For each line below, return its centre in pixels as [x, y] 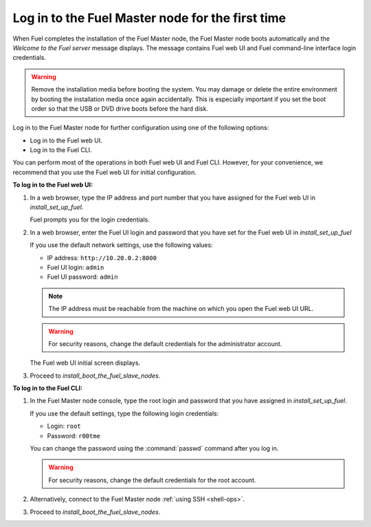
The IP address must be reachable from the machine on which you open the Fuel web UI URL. [181, 309]
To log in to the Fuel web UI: [53, 185]
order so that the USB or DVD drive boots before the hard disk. [120, 108]
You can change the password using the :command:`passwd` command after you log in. [154, 449]
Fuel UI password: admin [82, 277]
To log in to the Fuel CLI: [47, 388]
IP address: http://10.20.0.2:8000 [102, 257]
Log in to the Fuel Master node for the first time [149, 18]
